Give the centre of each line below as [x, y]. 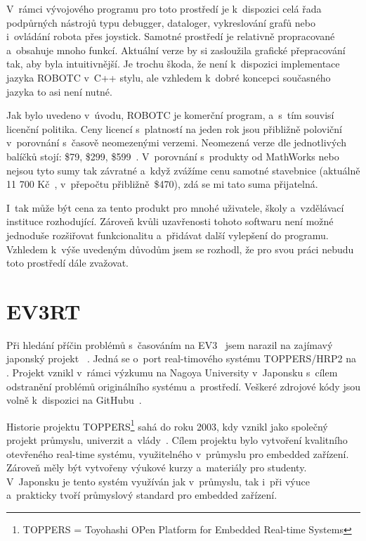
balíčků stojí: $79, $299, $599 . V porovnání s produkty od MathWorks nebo [173, 156]
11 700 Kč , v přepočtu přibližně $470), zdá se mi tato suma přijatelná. [162, 184]
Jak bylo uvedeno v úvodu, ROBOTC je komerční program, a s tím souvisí [170, 115]
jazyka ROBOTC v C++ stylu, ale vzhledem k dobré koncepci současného [169, 77]
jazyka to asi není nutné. [59, 91]
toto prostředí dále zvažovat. [67, 263]
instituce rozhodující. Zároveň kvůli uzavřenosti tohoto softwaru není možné [170, 221]
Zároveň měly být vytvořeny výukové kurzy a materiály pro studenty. [157, 467]
